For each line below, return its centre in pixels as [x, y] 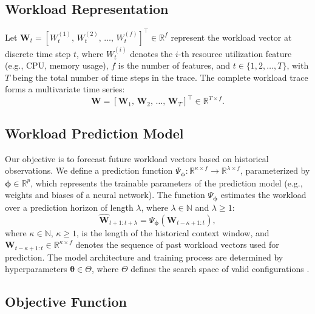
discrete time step [38, 53]
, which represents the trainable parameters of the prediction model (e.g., [167, 183]
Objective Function [66, 302]
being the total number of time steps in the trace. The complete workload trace [160, 77]
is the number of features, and [174, 65]
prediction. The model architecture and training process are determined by [144, 257]
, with [298, 65]
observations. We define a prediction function [89, 170]
